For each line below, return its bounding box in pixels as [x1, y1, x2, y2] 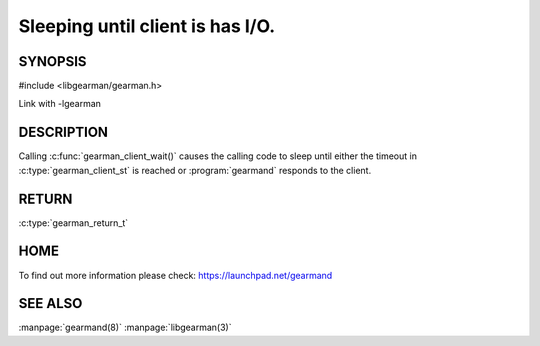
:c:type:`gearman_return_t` [18, 216, 129, 229]
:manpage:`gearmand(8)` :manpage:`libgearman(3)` [18, 321, 232, 334]
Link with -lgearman [18, 98, 102, 110]
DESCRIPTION [18, 124, 109, 141]
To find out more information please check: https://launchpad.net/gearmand [18, 269, 333, 281]
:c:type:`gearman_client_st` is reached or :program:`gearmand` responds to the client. [18, 164, 372, 176]
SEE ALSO [18, 295, 83, 312]
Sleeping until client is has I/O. [18, 15, 276, 37]
